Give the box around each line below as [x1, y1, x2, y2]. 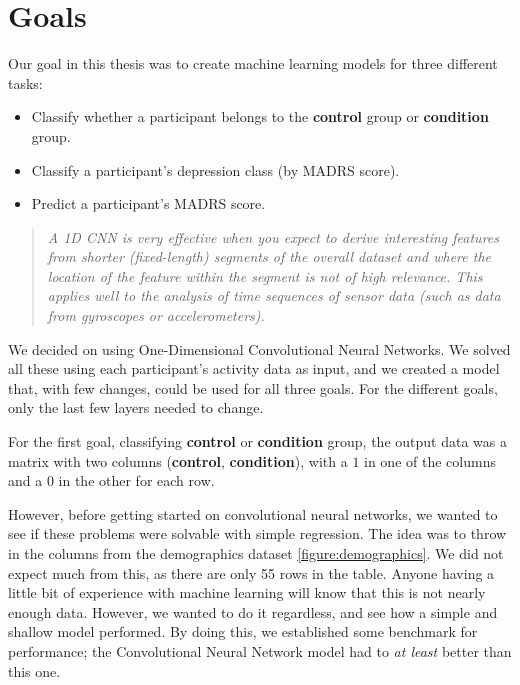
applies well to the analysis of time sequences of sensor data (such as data [47, 285, 501, 306]
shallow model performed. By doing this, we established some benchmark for [8, 621, 478, 642]
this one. [8, 660, 61, 681]
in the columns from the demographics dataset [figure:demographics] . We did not [8, 543, 504, 563]
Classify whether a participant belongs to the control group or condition [31, 106, 489, 127]
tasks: [8, 72, 43, 93]
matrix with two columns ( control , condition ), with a [8, 450, 348, 471]
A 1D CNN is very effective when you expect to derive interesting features [47, 226, 500, 247]
